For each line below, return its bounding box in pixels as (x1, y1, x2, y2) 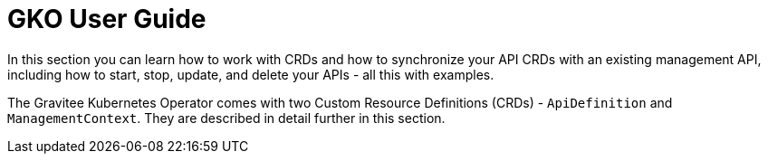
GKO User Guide (7, 4, 206, 34)
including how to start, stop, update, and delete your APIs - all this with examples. (7, 66, 494, 82)
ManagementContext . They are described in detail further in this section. (7, 109, 446, 126)
